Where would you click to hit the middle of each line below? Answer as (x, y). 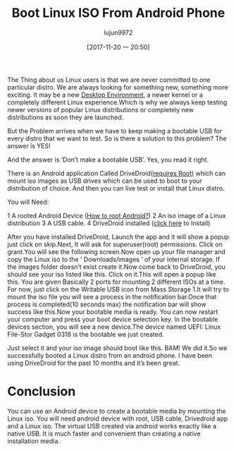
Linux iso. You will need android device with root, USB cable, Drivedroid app (118, 419)
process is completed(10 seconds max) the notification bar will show (107, 304)
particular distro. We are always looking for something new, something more (118, 87)
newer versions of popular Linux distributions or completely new (101, 109)
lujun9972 (118, 32)
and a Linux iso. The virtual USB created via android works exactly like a (112, 426)
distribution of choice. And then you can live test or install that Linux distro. (116, 188)
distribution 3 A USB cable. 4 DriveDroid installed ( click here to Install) (109, 223)
